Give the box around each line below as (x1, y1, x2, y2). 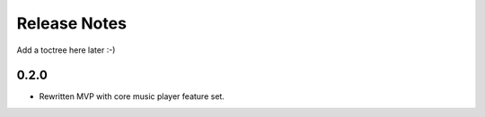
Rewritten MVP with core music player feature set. (39, 91, 225, 102)
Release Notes (16, 13, 128, 33)
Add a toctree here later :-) (16, 45, 116, 55)
